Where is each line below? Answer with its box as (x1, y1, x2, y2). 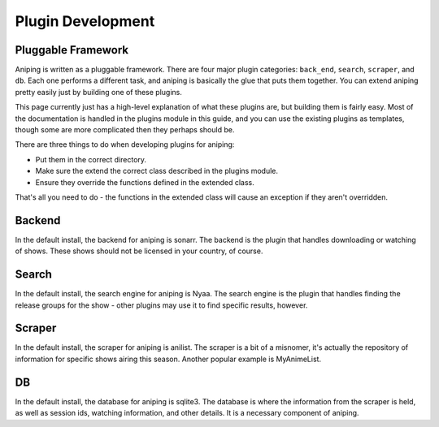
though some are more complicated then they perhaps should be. (15, 125, 235, 135)
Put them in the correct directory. (35, 154, 146, 164)
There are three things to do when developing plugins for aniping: (15, 140, 235, 149)
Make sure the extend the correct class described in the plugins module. (35, 166, 279, 176)
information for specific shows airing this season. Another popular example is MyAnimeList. (15, 354, 321, 364)
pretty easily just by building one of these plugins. (15, 87, 182, 97)
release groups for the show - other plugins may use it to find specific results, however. (15, 300, 308, 310)
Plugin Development (15, 12, 155, 30)
